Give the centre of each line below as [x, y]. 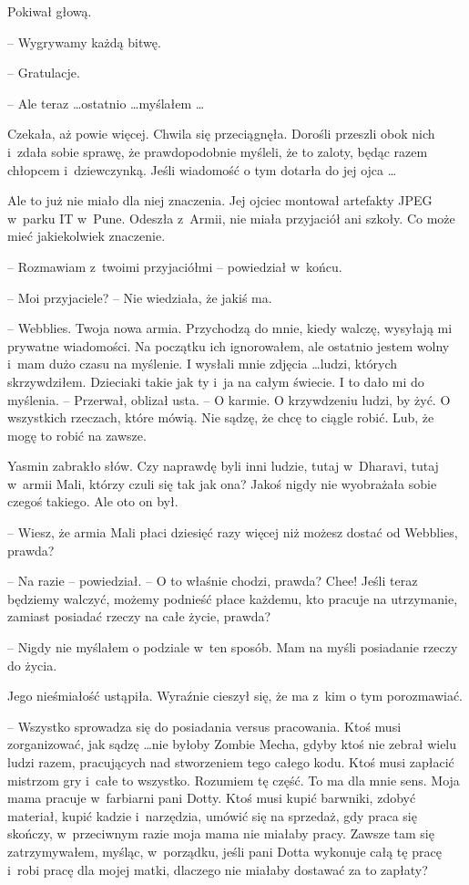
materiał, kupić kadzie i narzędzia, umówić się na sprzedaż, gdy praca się [212, 815]
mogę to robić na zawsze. [77, 435]
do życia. [32, 665]
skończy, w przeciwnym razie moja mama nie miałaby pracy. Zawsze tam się [221, 833]
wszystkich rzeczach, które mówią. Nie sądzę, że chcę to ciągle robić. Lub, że [221, 417]
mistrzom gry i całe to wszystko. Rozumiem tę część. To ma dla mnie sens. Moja [234, 780]
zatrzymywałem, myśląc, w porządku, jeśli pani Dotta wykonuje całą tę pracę [224, 851]
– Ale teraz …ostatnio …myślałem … [106, 103]
